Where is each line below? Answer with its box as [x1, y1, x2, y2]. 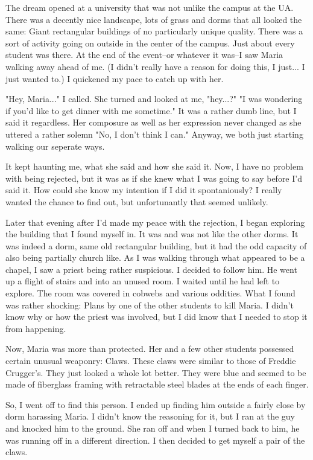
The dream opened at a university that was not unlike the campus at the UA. [5, 1, 294, 13]
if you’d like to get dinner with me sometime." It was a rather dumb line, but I [5, 104, 297, 117]
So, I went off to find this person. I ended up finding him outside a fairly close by [5, 398, 306, 410]
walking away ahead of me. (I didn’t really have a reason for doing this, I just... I [5, 60, 305, 72]
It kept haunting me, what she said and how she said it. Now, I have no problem [5, 160, 303, 173]
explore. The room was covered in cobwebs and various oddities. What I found [5, 287, 296, 299]
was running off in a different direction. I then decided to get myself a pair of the [5, 433, 305, 446]
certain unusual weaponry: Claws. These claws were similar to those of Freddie [5, 354, 296, 367]
